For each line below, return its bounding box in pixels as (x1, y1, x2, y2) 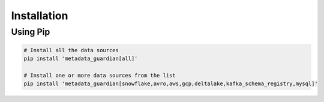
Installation (11, 9, 68, 22)
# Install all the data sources (23, 47, 119, 53)
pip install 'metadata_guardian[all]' (23, 55, 138, 62)
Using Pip (11, 26, 50, 37)
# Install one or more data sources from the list (23, 72, 176, 79)
